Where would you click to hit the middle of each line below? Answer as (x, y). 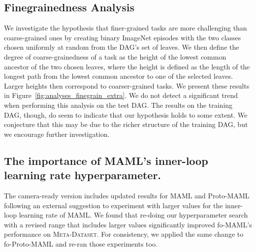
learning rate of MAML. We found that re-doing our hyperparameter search (133, 215)
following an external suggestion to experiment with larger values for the (113, 205)
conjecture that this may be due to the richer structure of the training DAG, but (126, 124)
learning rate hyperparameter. (83, 175)
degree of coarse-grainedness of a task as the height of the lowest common (115, 56)
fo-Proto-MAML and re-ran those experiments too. (81, 243)
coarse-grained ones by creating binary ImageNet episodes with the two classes (123, 37)
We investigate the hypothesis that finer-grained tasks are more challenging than (126, 28)
